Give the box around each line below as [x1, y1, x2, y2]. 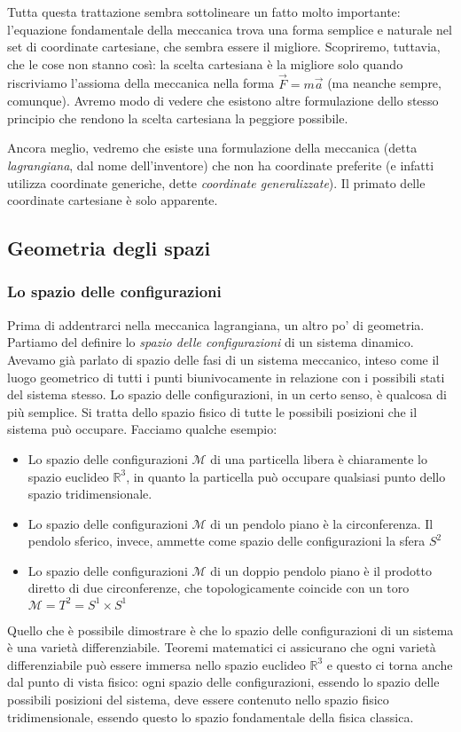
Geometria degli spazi [7, 234, 211, 262]
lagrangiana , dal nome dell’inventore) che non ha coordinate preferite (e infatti [7, 155, 434, 174]
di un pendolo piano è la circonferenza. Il [210, 514, 434, 532]
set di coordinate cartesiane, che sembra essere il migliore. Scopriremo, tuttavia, [7, 37, 441, 56]
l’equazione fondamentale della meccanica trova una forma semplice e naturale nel [7, 20, 452, 38]
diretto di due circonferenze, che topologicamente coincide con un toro [27, 579, 410, 597]
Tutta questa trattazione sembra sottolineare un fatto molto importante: [7, 3, 401, 20]
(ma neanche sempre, [327, 74, 441, 92]
